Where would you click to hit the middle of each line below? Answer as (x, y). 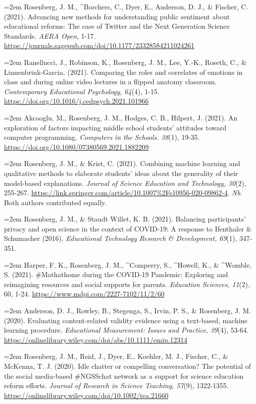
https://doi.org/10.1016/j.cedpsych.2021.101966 (76, 101)
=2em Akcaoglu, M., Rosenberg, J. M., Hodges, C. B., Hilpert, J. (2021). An (121, 117)
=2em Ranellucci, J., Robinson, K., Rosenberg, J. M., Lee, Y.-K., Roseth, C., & (126, 62)
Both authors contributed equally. (55, 202)
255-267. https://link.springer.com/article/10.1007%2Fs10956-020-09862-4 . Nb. (123, 193)
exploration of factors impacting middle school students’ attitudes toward (115, 127)
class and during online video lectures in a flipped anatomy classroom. (110, 82)
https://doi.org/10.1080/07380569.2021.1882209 (77, 146)
